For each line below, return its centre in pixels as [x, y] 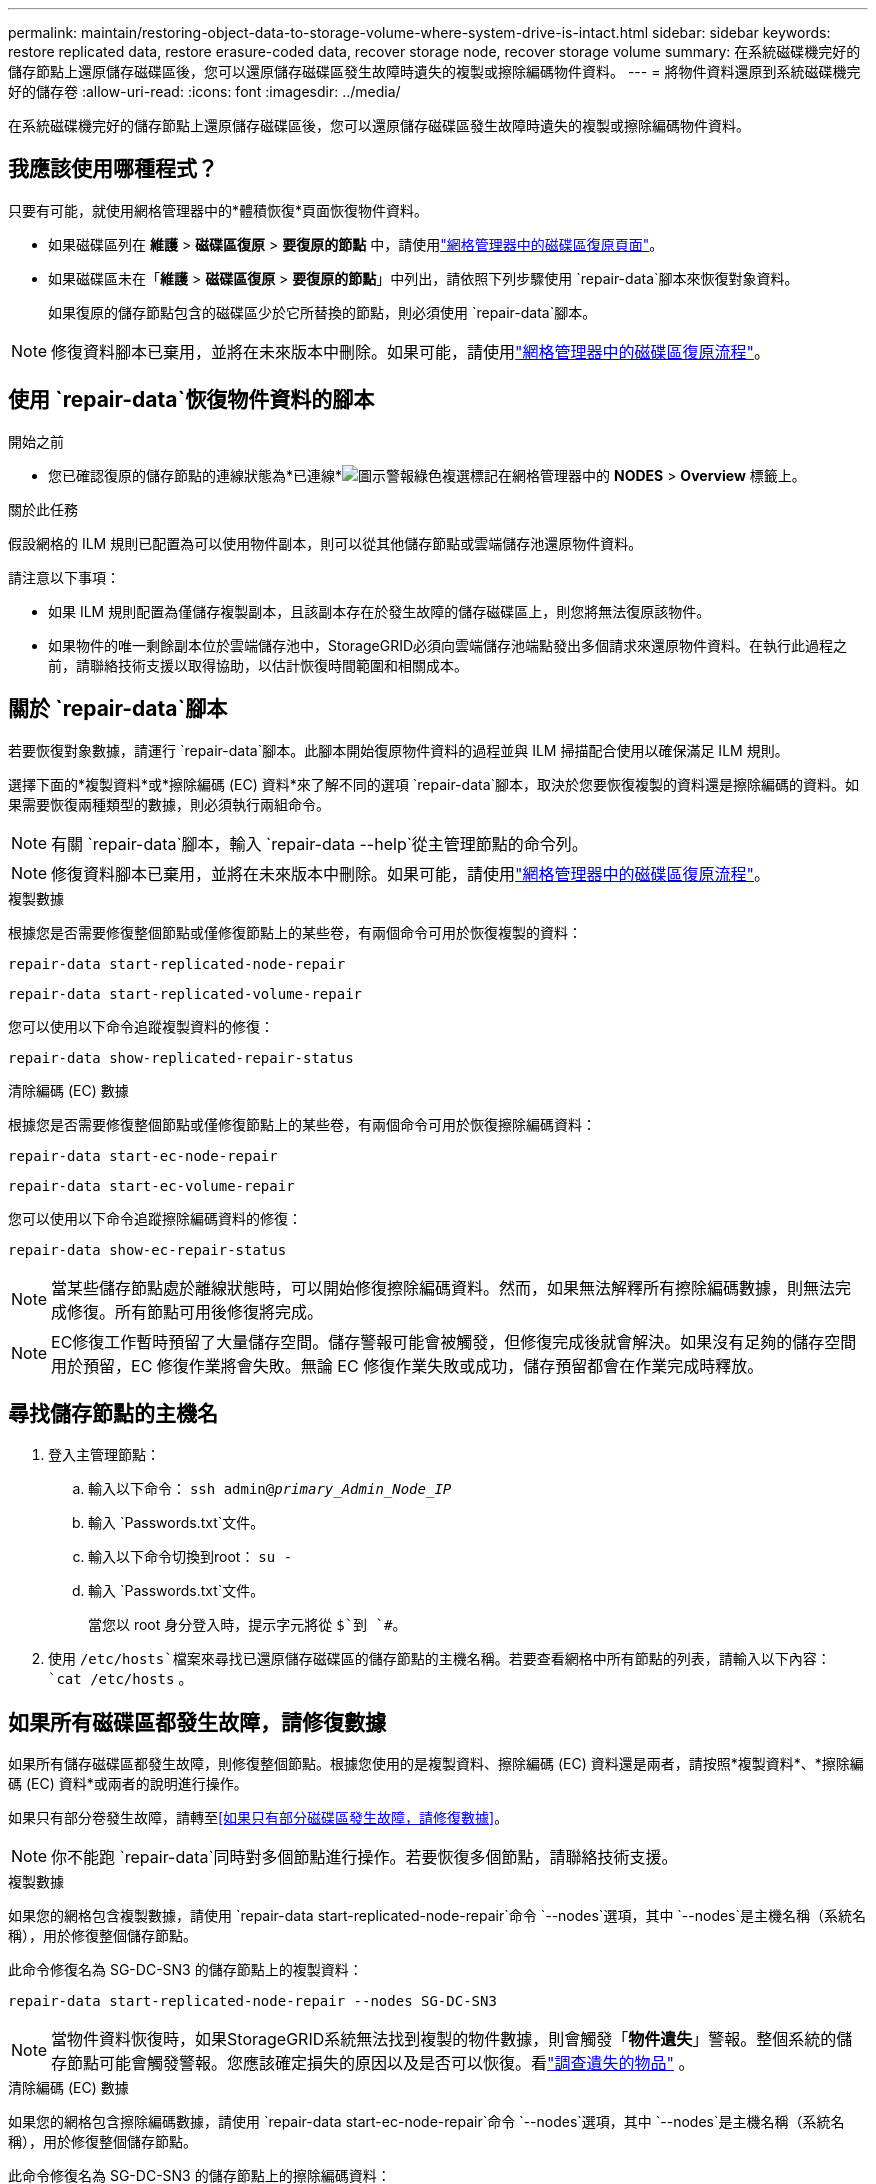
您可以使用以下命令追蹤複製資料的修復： [141, 1026]
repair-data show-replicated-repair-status [181, 1057]
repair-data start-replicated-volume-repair [185, 993]
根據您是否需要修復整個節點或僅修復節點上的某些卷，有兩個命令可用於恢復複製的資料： [295, 932]
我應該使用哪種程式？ [113, 169]
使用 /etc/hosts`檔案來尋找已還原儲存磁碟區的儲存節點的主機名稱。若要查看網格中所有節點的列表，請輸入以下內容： [439, 1659]
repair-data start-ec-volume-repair [151, 1185]
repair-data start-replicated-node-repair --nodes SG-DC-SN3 [252, 2001]
